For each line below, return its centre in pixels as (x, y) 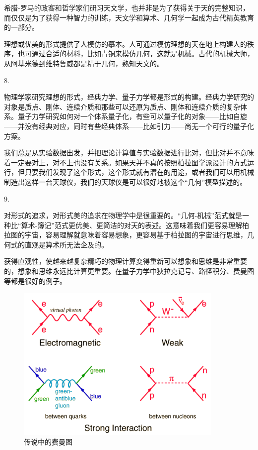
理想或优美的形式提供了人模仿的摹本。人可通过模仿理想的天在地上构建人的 (126, 44)
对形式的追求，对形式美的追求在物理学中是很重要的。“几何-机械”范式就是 (123, 215)
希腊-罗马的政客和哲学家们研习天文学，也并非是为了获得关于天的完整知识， (127, 7)
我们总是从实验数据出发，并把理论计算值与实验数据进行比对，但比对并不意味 (129, 153)
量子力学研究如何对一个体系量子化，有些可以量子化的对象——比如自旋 (132, 116)
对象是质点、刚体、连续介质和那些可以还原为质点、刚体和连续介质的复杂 (122, 106)
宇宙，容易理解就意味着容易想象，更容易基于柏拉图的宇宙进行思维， (136, 235)
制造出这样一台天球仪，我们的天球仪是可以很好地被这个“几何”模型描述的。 (126, 181)
